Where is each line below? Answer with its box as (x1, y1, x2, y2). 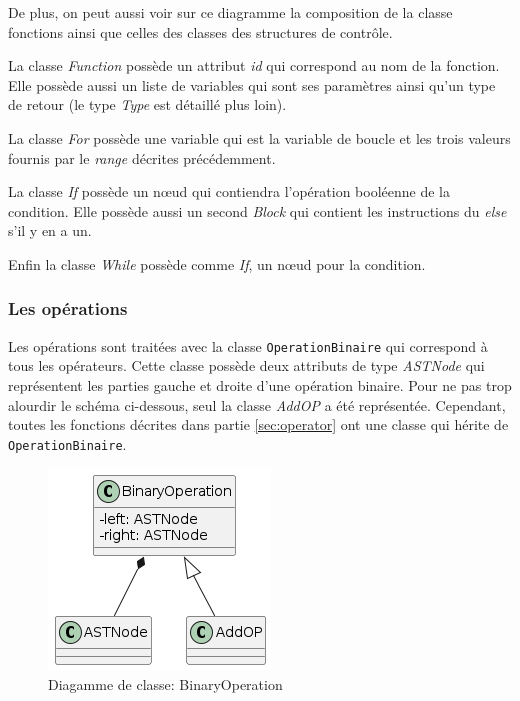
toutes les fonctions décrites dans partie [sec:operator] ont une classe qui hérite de (8, 414, 509, 435)
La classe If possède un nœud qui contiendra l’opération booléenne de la (8, 181, 450, 202)
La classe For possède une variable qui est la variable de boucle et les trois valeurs (8, 127, 511, 148)
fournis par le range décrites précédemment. (8, 147, 276, 168)
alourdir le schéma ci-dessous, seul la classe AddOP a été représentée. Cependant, (8, 394, 506, 415)
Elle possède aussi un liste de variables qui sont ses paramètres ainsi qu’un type (8, 74, 496, 95)
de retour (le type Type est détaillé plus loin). (8, 94, 287, 115)
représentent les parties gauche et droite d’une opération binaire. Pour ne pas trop (8, 375, 512, 395)
